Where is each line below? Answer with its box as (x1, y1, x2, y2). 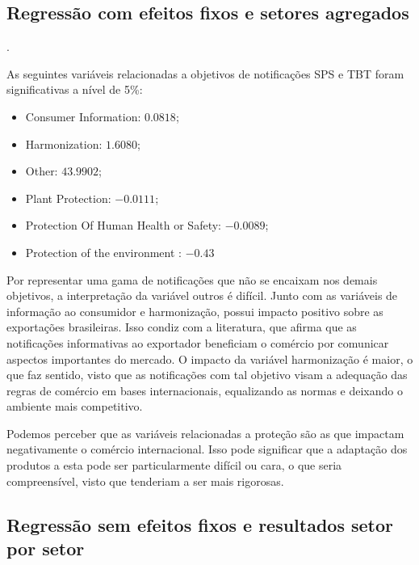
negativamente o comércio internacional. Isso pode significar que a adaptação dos (6, 441, 408, 457)
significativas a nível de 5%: (6, 81, 143, 98)
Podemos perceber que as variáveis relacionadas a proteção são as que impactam (6, 424, 404, 441)
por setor (6, 536, 85, 561)
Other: (25, 162, 58, 179)
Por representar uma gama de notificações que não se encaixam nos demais (6, 271, 378, 288)
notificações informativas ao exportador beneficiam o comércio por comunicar (6, 334, 389, 351)
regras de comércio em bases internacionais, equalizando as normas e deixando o (6, 382, 403, 398)
